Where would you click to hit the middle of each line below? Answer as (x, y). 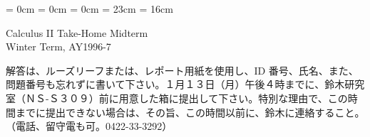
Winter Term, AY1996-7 (58, 46)
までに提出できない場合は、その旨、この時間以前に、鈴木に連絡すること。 (190, 112)
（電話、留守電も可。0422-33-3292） (89, 126)
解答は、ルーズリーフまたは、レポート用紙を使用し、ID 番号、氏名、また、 (182, 70)
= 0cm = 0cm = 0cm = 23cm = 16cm (89, 9)
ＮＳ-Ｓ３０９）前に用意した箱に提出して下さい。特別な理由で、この (186, 98)
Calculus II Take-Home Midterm (77, 32)
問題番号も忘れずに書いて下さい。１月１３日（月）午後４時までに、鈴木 (175, 84)
